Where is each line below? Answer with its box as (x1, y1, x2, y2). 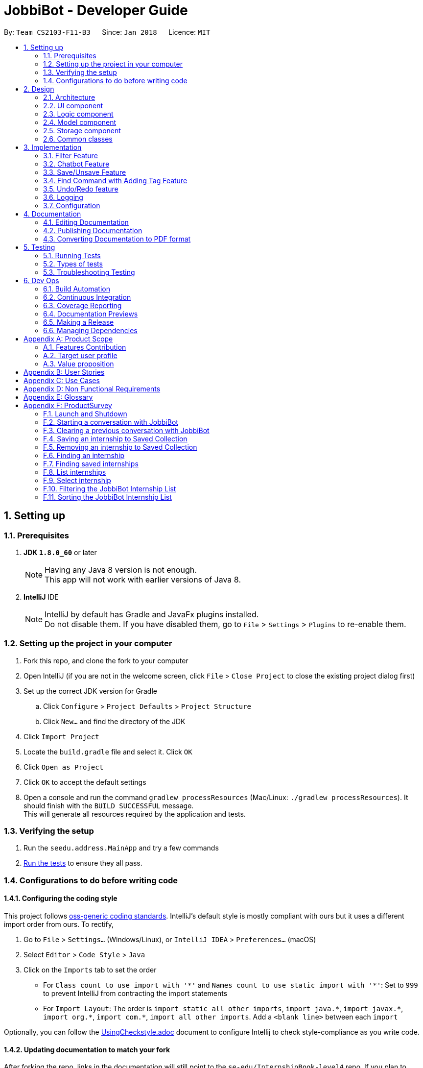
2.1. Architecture (43, 93, 95, 101)
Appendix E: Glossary (23, 392, 93, 401)
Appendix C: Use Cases (23, 376, 100, 385)
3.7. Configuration (43, 201, 100, 210)
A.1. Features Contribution (43, 342, 126, 351)
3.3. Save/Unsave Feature (43, 168, 126, 176)
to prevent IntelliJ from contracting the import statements (43, 989, 228, 998)
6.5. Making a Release (43, 317, 114, 326)
